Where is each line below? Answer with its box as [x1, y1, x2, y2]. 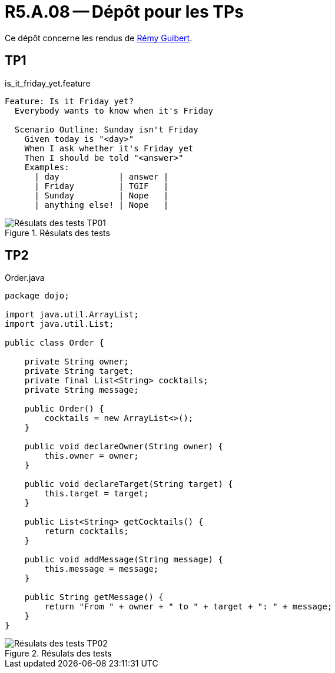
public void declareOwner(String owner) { [24, 442, 223, 452]
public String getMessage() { [24, 592, 164, 602]
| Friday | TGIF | [34, 181, 169, 191]
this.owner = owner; [44, 451, 139, 461]
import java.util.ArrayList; [5, 310, 139, 320]
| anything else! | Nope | [34, 200, 169, 210]
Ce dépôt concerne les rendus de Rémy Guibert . [5, 32, 193, 43]
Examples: [24, 162, 69, 172]
